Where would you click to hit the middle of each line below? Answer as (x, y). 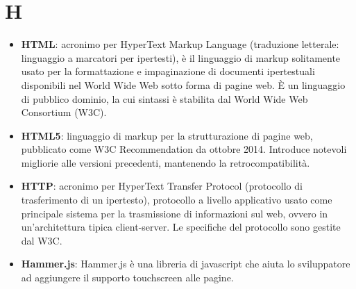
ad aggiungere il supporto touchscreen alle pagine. (127, 278)
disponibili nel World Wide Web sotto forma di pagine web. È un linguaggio (183, 84)
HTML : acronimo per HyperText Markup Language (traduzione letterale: (180, 44)
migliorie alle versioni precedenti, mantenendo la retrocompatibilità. (166, 162)
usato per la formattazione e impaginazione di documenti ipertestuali (168, 71)
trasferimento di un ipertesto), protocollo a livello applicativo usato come (177, 200)
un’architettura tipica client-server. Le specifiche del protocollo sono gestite (181, 227)
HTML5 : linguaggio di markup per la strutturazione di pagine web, (167, 135)
